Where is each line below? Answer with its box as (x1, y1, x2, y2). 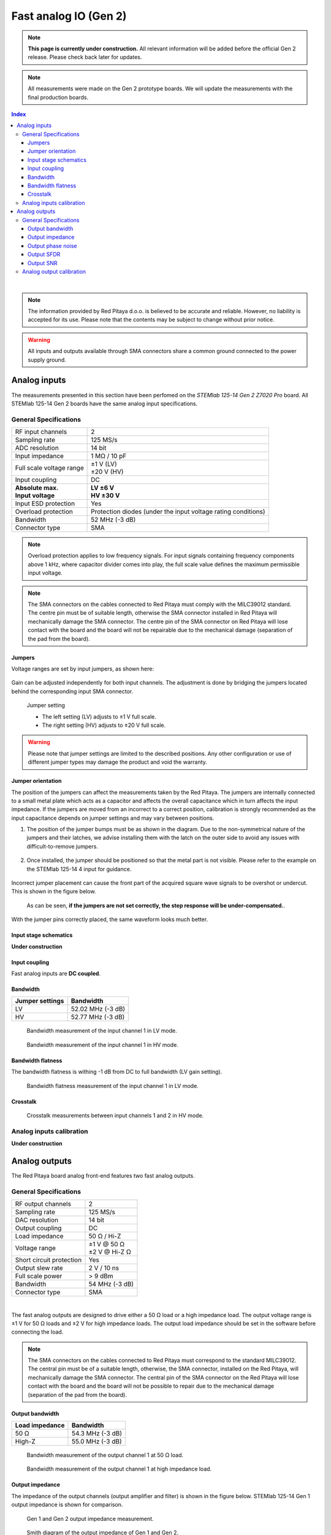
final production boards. (28, 93, 89, 101)
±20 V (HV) (91, 467, 124, 476)
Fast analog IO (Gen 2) (11, 9, 127, 23)
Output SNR (28, 259, 58, 266)
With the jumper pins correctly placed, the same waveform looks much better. (11, 915, 208, 923)
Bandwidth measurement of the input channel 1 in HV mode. (26, 1041, 179, 1048)
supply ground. (28, 356, 67, 363)
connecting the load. (11, 1328, 64, 1335)
